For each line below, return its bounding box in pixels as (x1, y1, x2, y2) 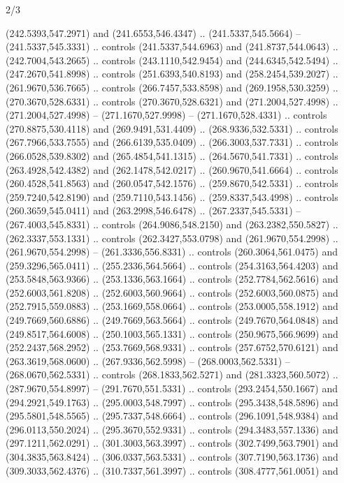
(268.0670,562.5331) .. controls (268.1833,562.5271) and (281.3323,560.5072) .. (6, 367, 338, 382)
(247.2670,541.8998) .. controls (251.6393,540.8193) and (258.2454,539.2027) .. (6, 66, 338, 81)
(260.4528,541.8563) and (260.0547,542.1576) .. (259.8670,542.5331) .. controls (6, 176, 338, 191)
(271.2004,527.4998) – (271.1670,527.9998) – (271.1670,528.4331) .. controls (6, 107, 327, 122)
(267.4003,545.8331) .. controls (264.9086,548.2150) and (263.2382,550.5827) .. (6, 216, 338, 231)
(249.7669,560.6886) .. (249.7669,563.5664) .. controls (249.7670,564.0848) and (6, 313, 338, 327)
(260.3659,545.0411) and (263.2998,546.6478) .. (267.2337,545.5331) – (6, 203, 301, 218)
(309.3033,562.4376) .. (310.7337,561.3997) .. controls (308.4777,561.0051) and (6, 463, 338, 477)
